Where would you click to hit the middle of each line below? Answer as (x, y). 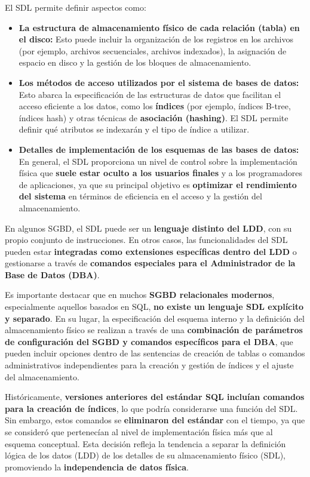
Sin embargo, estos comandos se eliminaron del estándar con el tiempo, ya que (155, 420)
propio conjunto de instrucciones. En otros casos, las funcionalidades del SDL (146, 240)
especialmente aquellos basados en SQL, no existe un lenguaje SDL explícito (154, 307)
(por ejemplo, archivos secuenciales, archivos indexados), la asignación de (153, 50)
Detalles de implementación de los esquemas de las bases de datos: (159, 149)
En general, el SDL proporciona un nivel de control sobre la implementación (158, 161)
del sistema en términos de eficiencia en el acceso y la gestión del (140, 196)
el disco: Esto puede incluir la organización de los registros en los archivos (156, 39)
